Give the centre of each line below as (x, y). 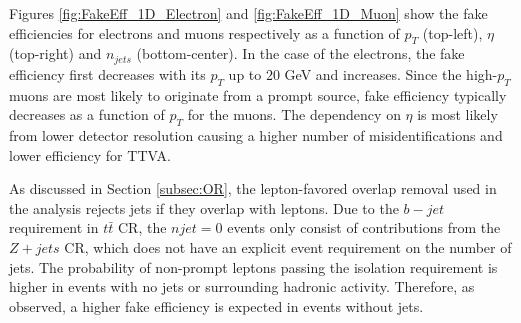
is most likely (457, 114)
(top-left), (452, 32)
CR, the (142, 227)
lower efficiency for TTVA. (90, 154)
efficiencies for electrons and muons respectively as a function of (204, 32)
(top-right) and (55, 53)
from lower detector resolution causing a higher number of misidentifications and (256, 135)
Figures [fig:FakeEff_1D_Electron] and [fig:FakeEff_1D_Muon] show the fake (248, 13)
